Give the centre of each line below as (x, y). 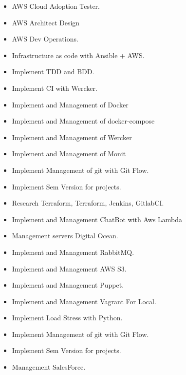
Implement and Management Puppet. (68, 285)
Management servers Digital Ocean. (65, 236)
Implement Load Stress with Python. (67, 318)
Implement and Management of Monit (69, 154)
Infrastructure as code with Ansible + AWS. (78, 55)
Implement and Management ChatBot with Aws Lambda (97, 219)
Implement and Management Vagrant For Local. (84, 301)
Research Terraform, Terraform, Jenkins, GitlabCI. (88, 203)
